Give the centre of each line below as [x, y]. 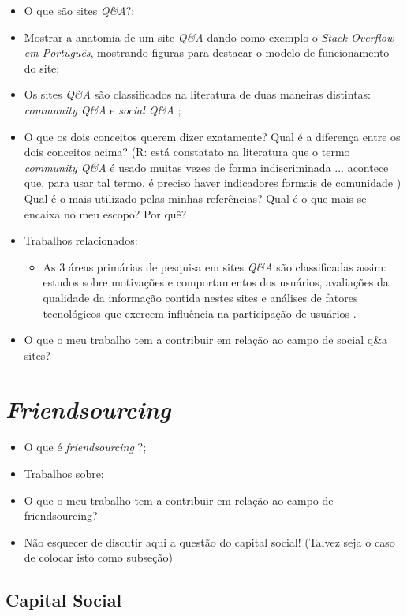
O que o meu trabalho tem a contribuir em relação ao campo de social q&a [206, 340]
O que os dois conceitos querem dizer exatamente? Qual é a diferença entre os [212, 136]
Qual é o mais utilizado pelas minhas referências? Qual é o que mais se [195, 198]
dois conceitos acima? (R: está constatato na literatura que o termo [187, 152]
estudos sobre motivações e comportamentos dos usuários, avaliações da [216, 282]
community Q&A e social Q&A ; [103, 109]
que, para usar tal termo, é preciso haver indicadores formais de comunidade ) [213, 183]
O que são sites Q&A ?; [79, 10]
